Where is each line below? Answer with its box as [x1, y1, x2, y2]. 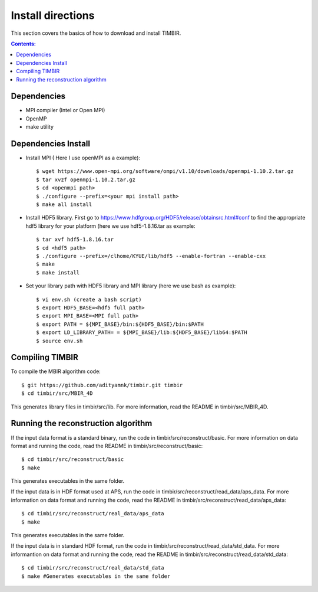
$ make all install [36, 201, 92, 208]
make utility [25, 123, 54, 130]
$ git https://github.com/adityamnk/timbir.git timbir [21, 381, 183, 388]
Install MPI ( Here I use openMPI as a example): [25, 154, 141, 162]
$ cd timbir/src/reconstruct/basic [21, 456, 124, 463]
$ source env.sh [36, 337, 83, 344]
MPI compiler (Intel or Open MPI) [25, 107, 105, 114]
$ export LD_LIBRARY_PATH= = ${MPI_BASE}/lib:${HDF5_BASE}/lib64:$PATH [36, 329, 247, 336]
